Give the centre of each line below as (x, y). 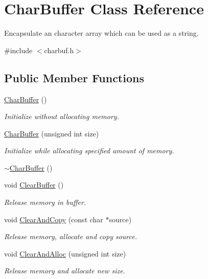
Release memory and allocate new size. (65, 271)
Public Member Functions (74, 77)
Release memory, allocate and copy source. (71, 236)
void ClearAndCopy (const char (54, 219)
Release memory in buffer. (45, 202)
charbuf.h (59, 50)
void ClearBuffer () (34, 185)
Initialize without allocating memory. (62, 116)
